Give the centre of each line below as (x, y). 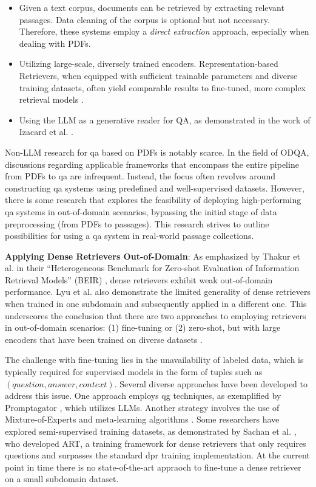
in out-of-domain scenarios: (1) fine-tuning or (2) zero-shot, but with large (143, 327)
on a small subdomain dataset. (62, 479)
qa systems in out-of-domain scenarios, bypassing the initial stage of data (141, 211)
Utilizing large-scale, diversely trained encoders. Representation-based (149, 64)
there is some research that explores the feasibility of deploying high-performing (153, 200)
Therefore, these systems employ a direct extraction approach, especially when (164, 31)
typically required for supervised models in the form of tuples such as (134, 372)
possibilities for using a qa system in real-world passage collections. (129, 236)
